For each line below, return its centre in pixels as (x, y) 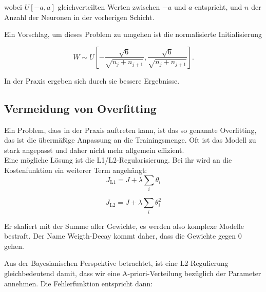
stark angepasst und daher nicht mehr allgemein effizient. (94, 150)
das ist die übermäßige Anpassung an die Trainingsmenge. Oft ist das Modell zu (130, 140)
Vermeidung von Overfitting (80, 108)
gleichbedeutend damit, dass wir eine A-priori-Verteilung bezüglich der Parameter (133, 273)
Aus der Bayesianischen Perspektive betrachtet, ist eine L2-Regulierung (116, 263)
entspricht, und (218, 7)
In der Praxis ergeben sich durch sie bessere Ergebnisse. (92, 80)
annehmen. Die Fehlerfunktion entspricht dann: (79, 283)
